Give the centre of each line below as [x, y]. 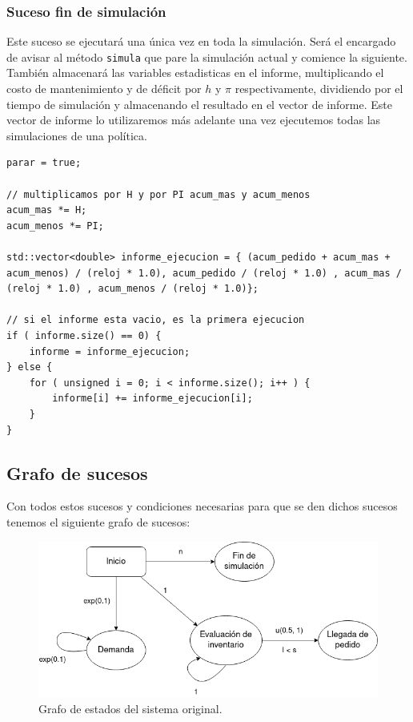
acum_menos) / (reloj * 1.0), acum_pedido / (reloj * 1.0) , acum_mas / [204, 273]
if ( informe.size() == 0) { [84, 335]
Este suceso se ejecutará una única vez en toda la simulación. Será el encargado [201, 41]
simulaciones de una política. [77, 135]
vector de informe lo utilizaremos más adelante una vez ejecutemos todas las [194, 120]
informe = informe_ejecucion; [110, 351]
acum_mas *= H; [47, 210]
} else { [30, 367]
